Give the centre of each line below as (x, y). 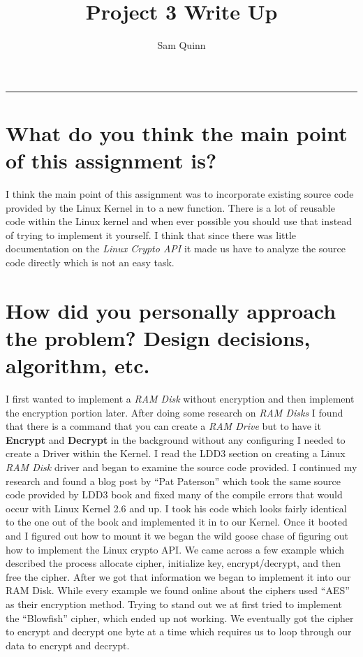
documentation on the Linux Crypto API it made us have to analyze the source (176, 248)
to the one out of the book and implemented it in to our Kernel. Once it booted (177, 522)
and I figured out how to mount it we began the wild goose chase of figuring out (177, 536)
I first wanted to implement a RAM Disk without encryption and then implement (180, 399)
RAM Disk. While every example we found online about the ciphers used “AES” (178, 590)
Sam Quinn (181, 45)
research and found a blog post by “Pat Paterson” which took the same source (173, 481)
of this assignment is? (111, 160)
